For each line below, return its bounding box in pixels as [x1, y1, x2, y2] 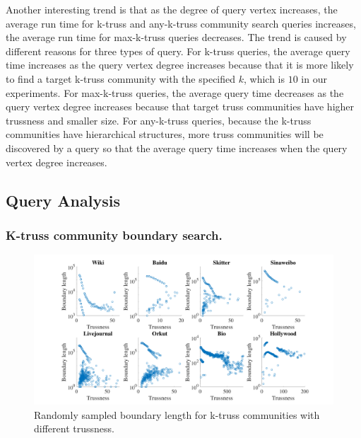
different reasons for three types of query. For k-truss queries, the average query [6, 43, 350, 58]
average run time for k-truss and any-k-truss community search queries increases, [6, 16, 356, 30]
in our [301, 71, 327, 86]
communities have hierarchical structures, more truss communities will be [6, 127, 324, 142]
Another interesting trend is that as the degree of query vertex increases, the [6, 2, 338, 16]
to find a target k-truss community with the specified [6, 71, 236, 86]
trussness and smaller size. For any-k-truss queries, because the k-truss [6, 113, 312, 127]
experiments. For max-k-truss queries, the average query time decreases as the [6, 85, 344, 100]
